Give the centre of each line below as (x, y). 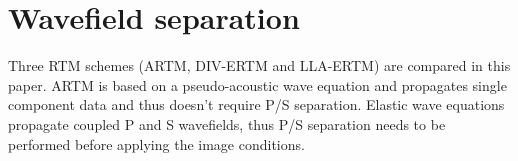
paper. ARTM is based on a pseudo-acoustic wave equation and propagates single (257, 84)
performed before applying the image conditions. (156, 143)
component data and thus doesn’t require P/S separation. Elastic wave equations (256, 104)
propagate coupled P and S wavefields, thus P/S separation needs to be (227, 123)
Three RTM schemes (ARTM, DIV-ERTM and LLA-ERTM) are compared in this (259, 65)
